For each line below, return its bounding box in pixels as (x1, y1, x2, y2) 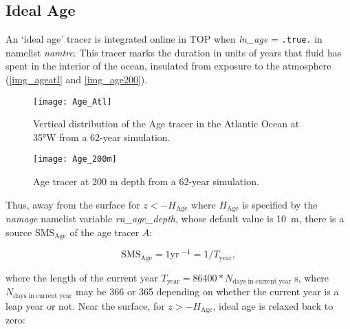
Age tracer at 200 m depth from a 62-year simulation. (33, 174, 259, 189)
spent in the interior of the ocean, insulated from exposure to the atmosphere (6, 59, 331, 73)
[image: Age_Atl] (33, 96, 112, 107)
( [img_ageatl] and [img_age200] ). (6, 72, 148, 87)
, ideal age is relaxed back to (212, 298, 333, 312)
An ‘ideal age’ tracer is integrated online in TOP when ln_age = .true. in (6, 32, 322, 46)
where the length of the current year (6, 270, 158, 284)
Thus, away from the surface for (6, 197, 140, 211)
